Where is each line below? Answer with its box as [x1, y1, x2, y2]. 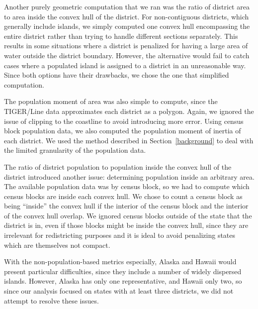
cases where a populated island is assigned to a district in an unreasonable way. [4, 60, 246, 70]
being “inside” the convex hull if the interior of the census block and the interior [4, 201, 249, 211]
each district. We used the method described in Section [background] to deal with [4, 135, 254, 145]
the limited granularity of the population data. [4, 145, 146, 155]
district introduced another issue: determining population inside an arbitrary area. [4, 171, 255, 182]
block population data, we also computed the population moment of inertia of [4, 125, 241, 136]
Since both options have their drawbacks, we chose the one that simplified [4, 70, 229, 80]
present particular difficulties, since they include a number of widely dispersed [4, 266, 242, 276]
